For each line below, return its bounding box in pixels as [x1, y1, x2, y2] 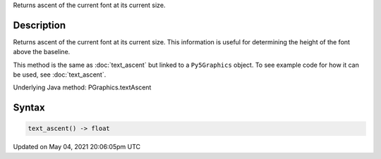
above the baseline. [13, 48, 71, 56]
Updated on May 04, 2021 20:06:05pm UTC [13, 143, 141, 151]
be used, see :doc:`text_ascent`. [13, 70, 107, 79]
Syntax [13, 102, 45, 114]
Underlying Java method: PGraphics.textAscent [13, 83, 152, 91]
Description [13, 19, 66, 31]
